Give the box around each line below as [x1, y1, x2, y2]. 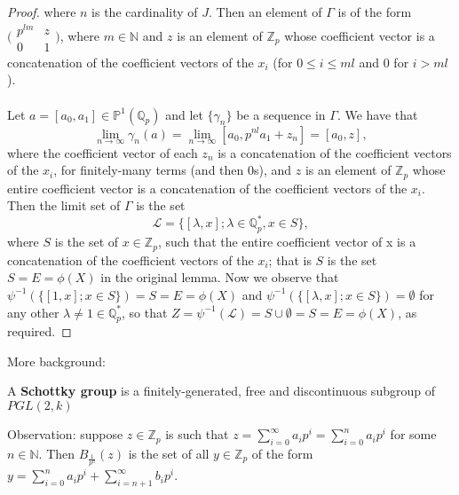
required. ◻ [7, 322, 72, 341]
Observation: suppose [7, 425, 123, 444]
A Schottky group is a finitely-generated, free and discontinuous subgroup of [7, 381, 435, 400]
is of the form [337, 3, 412, 20]
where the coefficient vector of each [7, 143, 198, 161]
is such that [165, 425, 229, 444]
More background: [7, 351, 106, 370]
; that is [268, 250, 312, 269]
